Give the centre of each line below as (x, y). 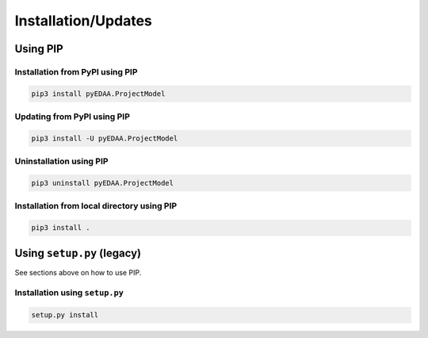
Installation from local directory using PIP (96, 206)
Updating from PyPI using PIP (73, 117)
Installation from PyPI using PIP (76, 71)
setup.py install (65, 315)
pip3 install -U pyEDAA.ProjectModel (105, 138)
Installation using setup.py (69, 293)
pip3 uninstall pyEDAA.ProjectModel (103, 183)
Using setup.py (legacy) (78, 253)
